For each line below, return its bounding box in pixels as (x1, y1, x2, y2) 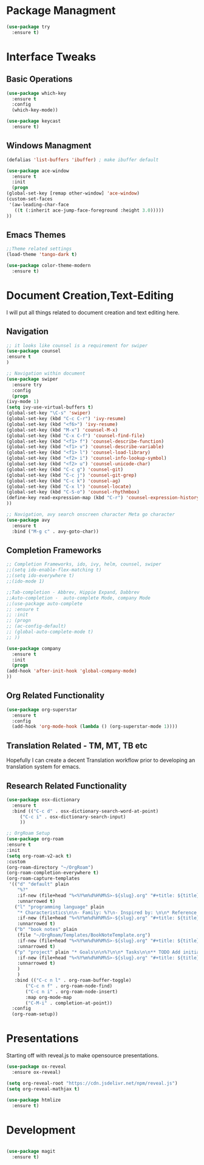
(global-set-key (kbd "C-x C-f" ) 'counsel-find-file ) (6, 432, 146, 438)
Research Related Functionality (6, 781, 127, 791)
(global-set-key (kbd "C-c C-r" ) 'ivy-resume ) (6, 416, 126, 422)
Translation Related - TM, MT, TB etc (6, 740, 148, 751)
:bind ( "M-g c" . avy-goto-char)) (12, 528, 99, 534)
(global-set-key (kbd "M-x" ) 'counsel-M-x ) (6, 427, 118, 433)
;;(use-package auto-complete (6, 600, 83, 607)
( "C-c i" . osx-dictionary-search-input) (19, 814, 126, 820)
